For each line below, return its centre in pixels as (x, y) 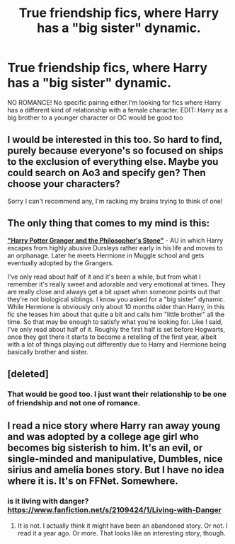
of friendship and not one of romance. (74, 403)
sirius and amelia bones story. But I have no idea (116, 470)
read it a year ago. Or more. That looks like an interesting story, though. (121, 533)
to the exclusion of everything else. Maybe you (113, 162)
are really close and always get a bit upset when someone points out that (114, 291)
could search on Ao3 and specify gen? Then (107, 173)
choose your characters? (64, 184)
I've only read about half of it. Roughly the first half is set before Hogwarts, (116, 329)
